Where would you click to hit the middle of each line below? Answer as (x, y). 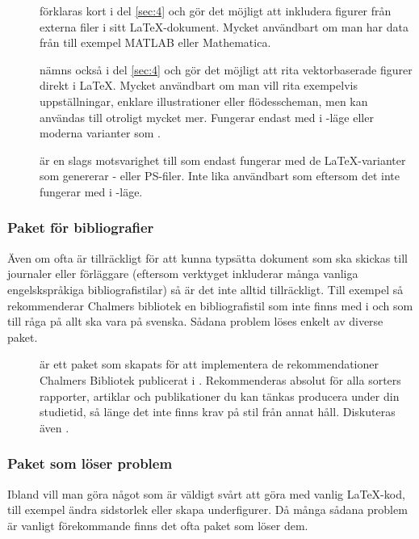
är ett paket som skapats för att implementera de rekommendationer (209, 364)
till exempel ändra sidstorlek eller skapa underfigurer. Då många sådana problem (207, 510)
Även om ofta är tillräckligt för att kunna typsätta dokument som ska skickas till (207, 257)
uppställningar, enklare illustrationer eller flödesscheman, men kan (204, 101)
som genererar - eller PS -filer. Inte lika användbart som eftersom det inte (220, 176)
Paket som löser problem (90, 463)
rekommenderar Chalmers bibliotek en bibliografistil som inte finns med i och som (210, 305)
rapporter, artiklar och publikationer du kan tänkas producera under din (220, 396)
